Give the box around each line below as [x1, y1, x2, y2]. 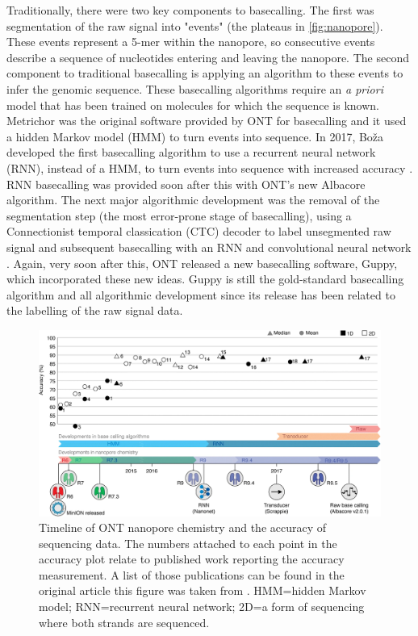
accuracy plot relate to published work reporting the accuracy [39, 550, 345, 567]
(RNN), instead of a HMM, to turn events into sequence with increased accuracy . [6, 159, 413, 176]
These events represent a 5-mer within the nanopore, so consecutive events [6, 33, 375, 50]
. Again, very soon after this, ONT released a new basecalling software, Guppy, [6, 254, 398, 271]
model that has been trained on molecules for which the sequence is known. [6, 96, 379, 113]
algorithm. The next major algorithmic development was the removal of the [6, 191, 380, 208]
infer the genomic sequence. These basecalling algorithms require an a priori [6, 80, 383, 97]
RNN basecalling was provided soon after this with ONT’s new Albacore [6, 175, 366, 192]
